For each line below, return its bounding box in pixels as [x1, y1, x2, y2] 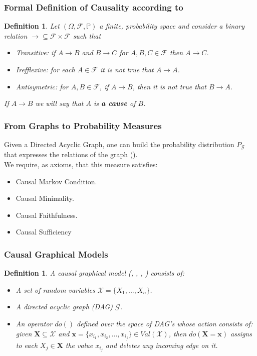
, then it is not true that [132, 81, 206, 91]
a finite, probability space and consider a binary [99, 21, 244, 31]
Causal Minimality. [16, 193, 74, 203]
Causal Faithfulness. [16, 209, 78, 220]
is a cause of [94, 98, 136, 108]
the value [65, 339, 93, 350]
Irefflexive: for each [16, 64, 75, 74]
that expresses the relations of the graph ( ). [4, 149, 138, 160]
